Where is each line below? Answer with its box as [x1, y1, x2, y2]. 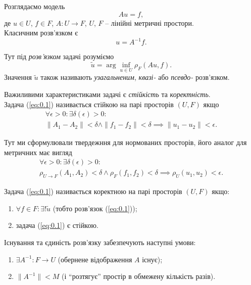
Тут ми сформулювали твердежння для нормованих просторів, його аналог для [4, 137, 247, 148]
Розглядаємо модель [4, 1, 65, 11]
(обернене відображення [58, 254, 132, 264]
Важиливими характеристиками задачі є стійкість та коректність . [4, 88, 211, 99]
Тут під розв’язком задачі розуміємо [4, 51, 114, 62]
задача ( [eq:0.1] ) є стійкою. [16, 220, 98, 230]
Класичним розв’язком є [4, 27, 78, 38]
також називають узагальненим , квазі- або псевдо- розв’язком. [40, 72, 230, 82]
